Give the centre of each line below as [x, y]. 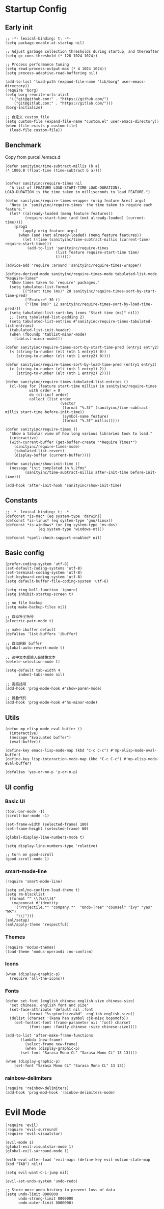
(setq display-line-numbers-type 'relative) [51, 846]
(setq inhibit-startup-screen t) [39, 594]
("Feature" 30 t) [42, 300]
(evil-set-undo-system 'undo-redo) [41, 1181]
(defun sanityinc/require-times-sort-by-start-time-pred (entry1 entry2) [82, 347]
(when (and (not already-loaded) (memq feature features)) [80, 235]
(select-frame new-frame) [51, 1044]
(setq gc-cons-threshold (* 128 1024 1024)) [51, 56]
